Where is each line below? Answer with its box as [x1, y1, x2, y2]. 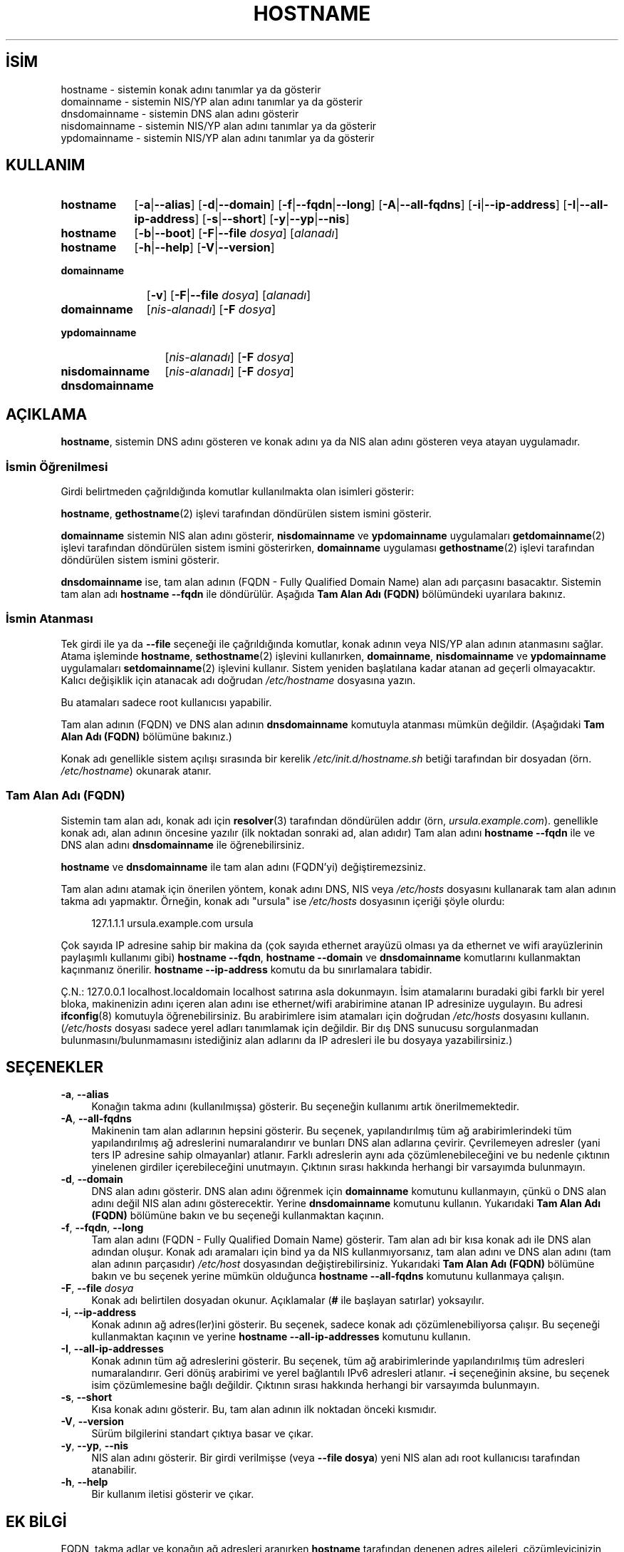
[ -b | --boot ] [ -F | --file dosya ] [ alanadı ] [134, 226, 339, 241]
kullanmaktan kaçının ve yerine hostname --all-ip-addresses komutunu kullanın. [91, 1330, 471, 1343]
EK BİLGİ [6, 1512, 67, 1531]
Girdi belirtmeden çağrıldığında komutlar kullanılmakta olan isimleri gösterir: [61, 485, 415, 498]
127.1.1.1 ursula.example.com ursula [91, 916, 254, 929]
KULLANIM [6, 156, 85, 175]
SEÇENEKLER [6, 1057, 104, 1076]
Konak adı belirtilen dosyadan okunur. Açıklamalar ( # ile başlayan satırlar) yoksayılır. [91, 1294, 484, 1307]
